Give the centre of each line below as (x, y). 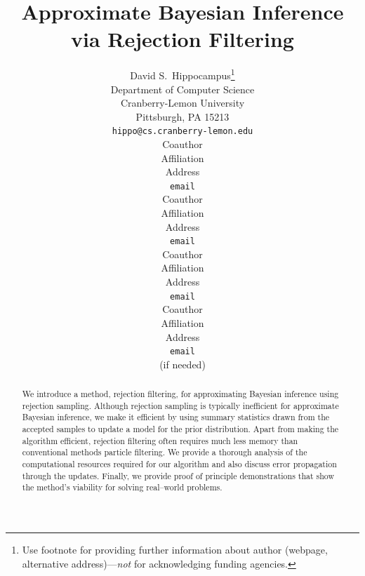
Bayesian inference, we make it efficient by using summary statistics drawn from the (176, 417)
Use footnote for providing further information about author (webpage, (175, 550)
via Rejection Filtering (182, 39)
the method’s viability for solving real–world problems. (122, 487)
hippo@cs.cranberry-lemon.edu (182, 132)
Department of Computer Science (182, 89)
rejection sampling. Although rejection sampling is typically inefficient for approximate (180, 405)
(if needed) (182, 364)
